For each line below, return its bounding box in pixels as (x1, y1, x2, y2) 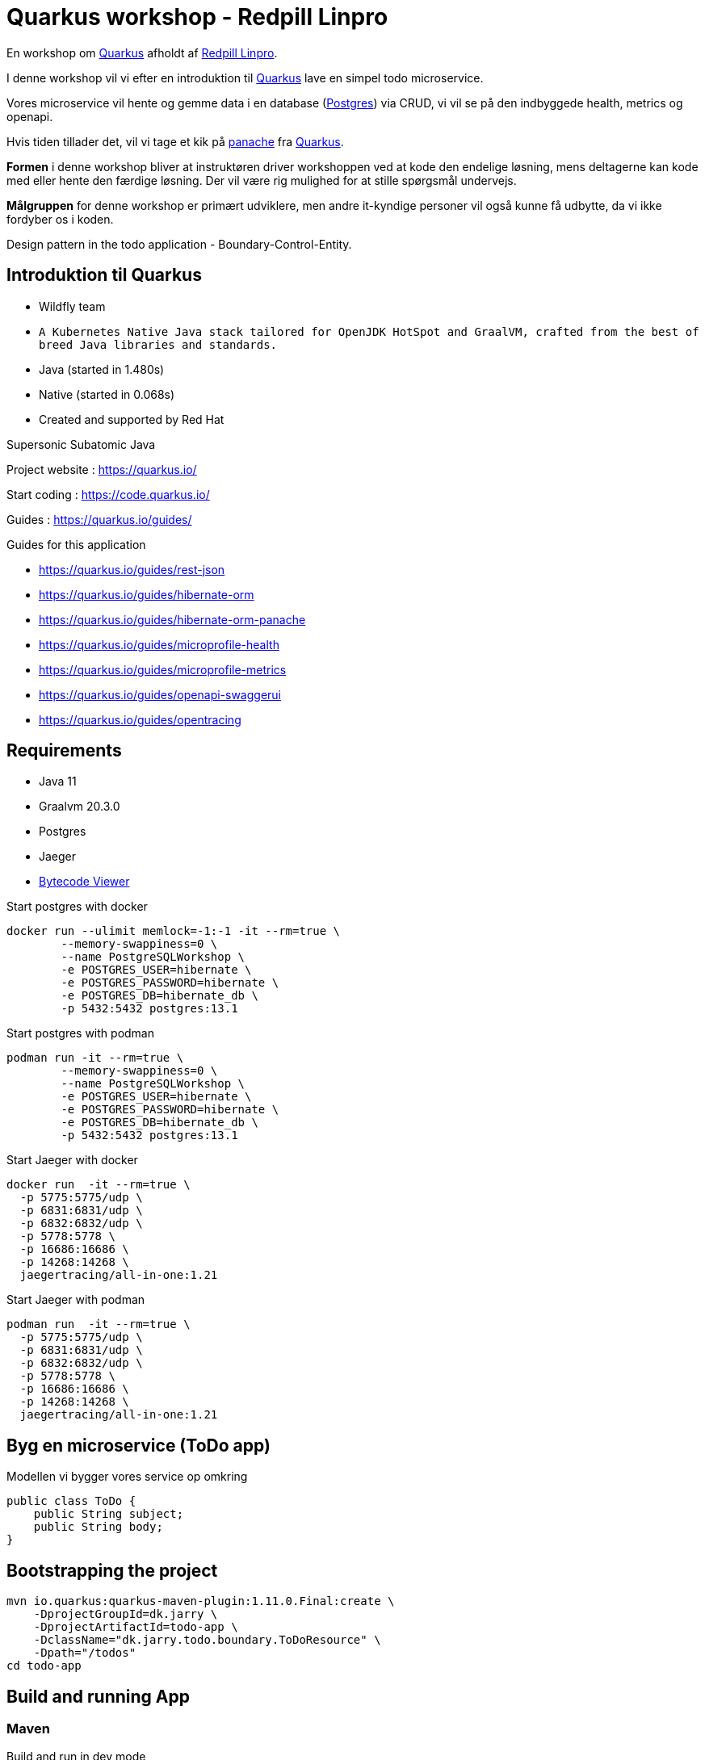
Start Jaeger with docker (6, 1153, 138, 1167)
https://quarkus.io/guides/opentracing (39, 712, 241, 727)
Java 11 (39, 774, 77, 789)
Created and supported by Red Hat (39, 412, 225, 426)
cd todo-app (6, 1659, 82, 1673)
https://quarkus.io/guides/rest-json (39, 562, 225, 576)
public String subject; (33, 1507, 184, 1521)
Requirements (6, 740, 122, 761)
